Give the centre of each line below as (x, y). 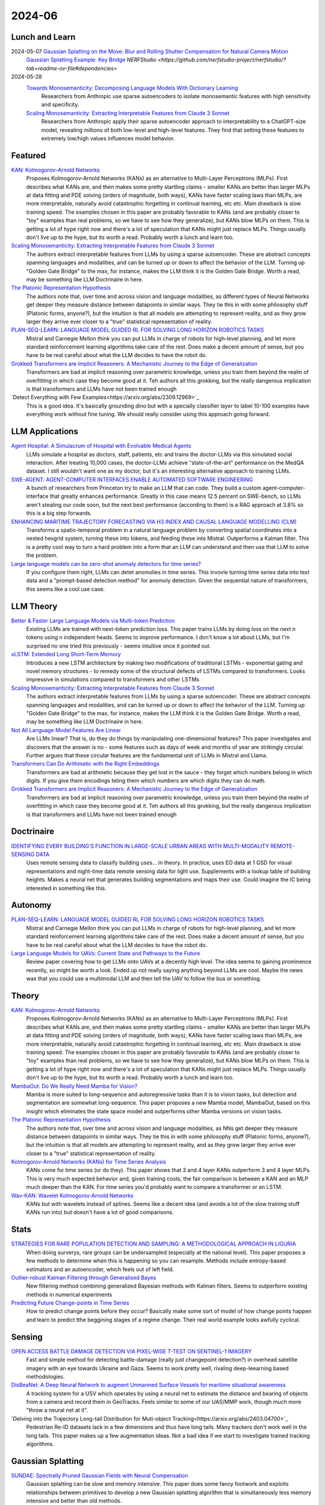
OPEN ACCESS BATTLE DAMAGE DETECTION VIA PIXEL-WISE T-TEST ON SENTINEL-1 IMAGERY (132, 1351)
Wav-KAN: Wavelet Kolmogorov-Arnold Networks (72, 1196)
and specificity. (60, 105)
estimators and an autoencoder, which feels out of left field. (100, 1269)
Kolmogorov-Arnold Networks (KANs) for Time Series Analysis (89, 1162)
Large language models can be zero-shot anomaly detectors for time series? (106, 563)
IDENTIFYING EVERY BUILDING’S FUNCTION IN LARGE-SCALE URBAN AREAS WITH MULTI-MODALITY (140, 846)
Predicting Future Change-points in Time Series (70, 1303)
